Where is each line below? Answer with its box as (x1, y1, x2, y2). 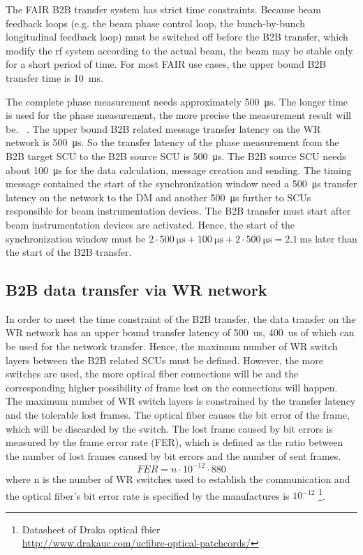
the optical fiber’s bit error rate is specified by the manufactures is (6, 488, 290, 503)
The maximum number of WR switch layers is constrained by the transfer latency (6, 394, 356, 408)
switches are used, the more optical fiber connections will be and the (6, 366, 299, 381)
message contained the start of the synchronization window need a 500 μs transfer (6, 176, 357, 191)
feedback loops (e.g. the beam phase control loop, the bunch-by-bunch (6, 15, 306, 30)
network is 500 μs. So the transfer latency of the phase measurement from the (6, 135, 339, 150)
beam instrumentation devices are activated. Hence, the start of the (6, 217, 295, 231)
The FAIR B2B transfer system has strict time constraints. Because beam (6, 2, 321, 16)
